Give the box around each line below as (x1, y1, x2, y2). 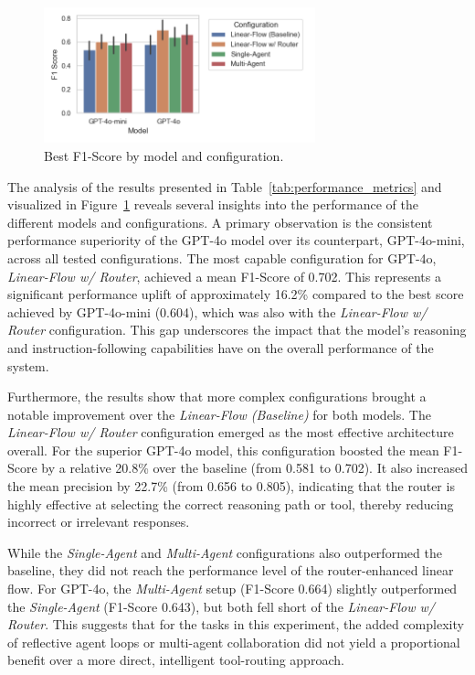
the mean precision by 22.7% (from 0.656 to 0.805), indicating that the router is (7, 477, 455, 496)
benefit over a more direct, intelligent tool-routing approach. (7, 650, 344, 670)
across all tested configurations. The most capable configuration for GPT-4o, (7, 248, 437, 267)
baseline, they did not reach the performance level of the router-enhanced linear (7, 561, 454, 580)
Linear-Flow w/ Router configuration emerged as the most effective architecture (7, 423, 454, 442)
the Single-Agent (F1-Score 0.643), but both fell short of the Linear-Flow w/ (7, 596, 435, 616)
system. (7, 356, 49, 375)
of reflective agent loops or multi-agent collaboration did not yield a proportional (7, 632, 460, 651)
